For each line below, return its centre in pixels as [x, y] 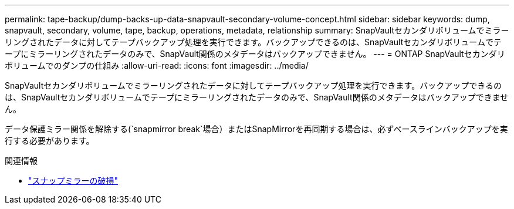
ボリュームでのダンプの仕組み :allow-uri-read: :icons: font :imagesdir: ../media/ [157, 65]
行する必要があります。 [50, 141]
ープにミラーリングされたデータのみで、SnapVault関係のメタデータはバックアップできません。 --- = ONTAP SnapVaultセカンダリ [255, 54]
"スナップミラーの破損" [73, 181]
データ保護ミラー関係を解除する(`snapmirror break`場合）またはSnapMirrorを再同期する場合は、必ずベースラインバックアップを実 [256, 129]
